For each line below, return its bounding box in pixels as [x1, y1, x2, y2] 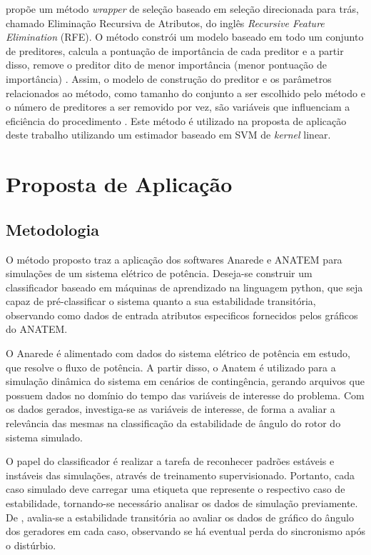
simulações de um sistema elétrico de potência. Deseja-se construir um [6, 266, 312, 281]
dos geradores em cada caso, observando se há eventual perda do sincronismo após [6, 524, 365, 539]
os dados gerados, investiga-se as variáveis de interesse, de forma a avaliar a [6, 401, 335, 416]
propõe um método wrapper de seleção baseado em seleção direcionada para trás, [6, 1, 359, 16]
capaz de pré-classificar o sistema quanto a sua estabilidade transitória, [6, 294, 316, 309]
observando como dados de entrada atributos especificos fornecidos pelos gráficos [6, 307, 358, 322]
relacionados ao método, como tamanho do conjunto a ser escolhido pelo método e [6, 85, 365, 100]
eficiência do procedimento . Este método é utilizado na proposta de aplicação [6, 113, 347, 128]
